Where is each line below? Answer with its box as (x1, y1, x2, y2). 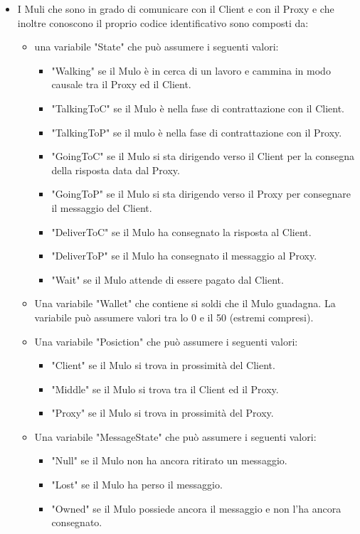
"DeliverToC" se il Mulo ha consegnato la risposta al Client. (51, 224, 312, 239)
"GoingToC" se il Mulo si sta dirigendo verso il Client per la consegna (51, 149, 355, 164)
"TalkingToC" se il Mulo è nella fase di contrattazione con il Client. (51, 100, 344, 115)
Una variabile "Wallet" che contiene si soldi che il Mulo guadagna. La (34, 296, 336, 311)
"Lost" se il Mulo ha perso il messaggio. (51, 477, 223, 492)
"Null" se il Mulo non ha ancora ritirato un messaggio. (51, 453, 287, 468)
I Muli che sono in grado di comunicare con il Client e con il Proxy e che (17, 1, 334, 16)
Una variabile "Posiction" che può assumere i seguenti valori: (34, 333, 298, 348)
